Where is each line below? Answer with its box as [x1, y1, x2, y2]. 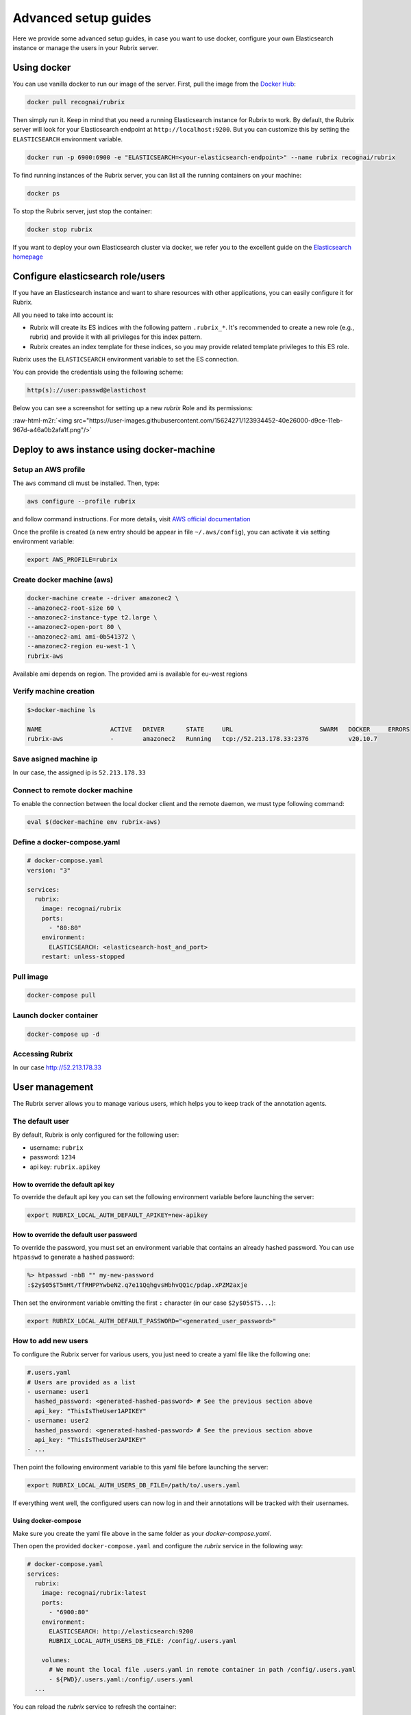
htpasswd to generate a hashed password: [12, 1253, 135, 1262]
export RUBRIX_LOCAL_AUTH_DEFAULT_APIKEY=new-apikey [27, 1211, 208, 1219]
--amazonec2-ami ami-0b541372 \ [27, 632, 136, 641]
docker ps [27, 189, 60, 197]
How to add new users [12, 1336, 88, 1345]
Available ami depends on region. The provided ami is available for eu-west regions [12, 670, 248, 678]
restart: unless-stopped [41, 953, 125, 960]
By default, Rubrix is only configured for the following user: [12, 1131, 179, 1139]
